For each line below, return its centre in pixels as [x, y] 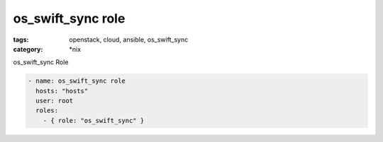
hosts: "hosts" [62, 91]
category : [28, 49]
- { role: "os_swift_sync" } [94, 120]
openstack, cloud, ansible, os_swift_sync [129, 40]
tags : [21, 40]
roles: [47, 111]
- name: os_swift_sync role [77, 81]
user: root [55, 101]
